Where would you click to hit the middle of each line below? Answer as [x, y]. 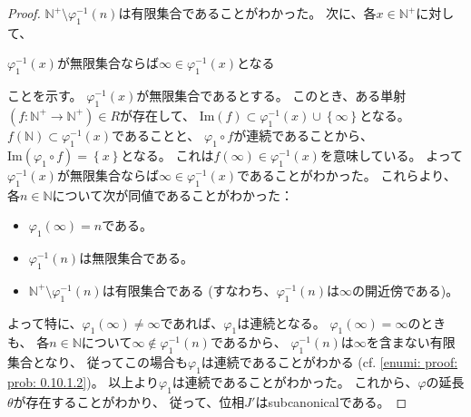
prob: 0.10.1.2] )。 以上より [83, 381]
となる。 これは [167, 155]
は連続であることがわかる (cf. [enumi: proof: [329, 362]
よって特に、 [45, 322]
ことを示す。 [45, 96]
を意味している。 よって [392, 155]
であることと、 [156, 135]
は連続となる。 [281, 322]
